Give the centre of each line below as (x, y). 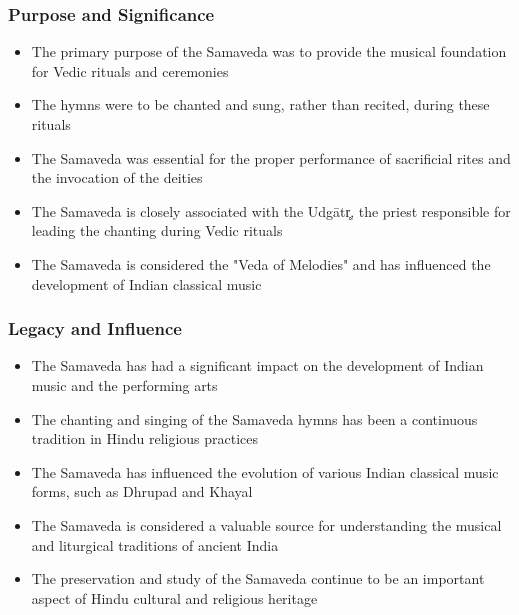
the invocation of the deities (117, 177)
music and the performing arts (124, 384)
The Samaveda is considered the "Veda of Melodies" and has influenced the (261, 263)
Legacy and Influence (95, 328)
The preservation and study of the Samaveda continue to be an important (258, 578)
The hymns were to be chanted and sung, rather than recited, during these (260, 104)
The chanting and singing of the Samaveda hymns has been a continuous (254, 418)
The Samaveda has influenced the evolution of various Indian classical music (265, 471)
